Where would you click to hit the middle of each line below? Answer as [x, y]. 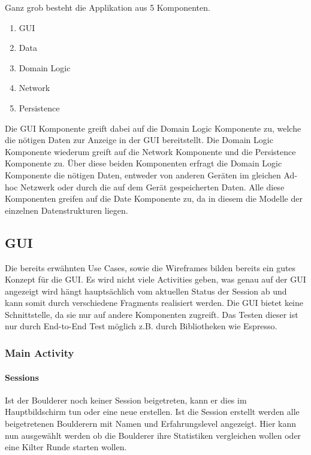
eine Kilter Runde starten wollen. [66, 447]
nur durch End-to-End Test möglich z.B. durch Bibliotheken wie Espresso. [141, 326]
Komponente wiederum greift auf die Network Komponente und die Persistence [150, 151]
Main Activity [40, 353]
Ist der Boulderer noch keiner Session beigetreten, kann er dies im [126, 400]
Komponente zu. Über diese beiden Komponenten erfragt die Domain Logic [144, 163]
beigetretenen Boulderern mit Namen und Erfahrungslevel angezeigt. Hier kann [151, 423]
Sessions [22, 377]
